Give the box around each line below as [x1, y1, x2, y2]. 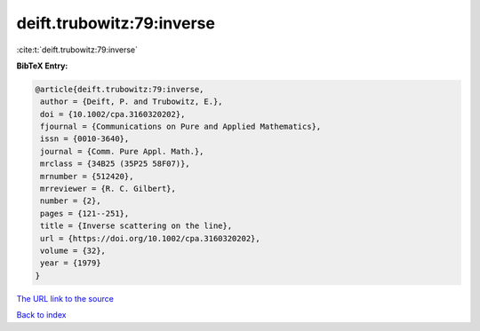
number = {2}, [40, 196, 101, 206]
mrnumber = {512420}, [40, 171, 134, 181]
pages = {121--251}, [40, 209, 130, 218]
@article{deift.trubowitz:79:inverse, [35, 84, 204, 94]
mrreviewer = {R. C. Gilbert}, [40, 184, 177, 194]
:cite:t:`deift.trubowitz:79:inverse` [16, 44, 138, 55]
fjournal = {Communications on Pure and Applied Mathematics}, [40, 122, 322, 132]
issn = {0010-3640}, [40, 134, 130, 144]
